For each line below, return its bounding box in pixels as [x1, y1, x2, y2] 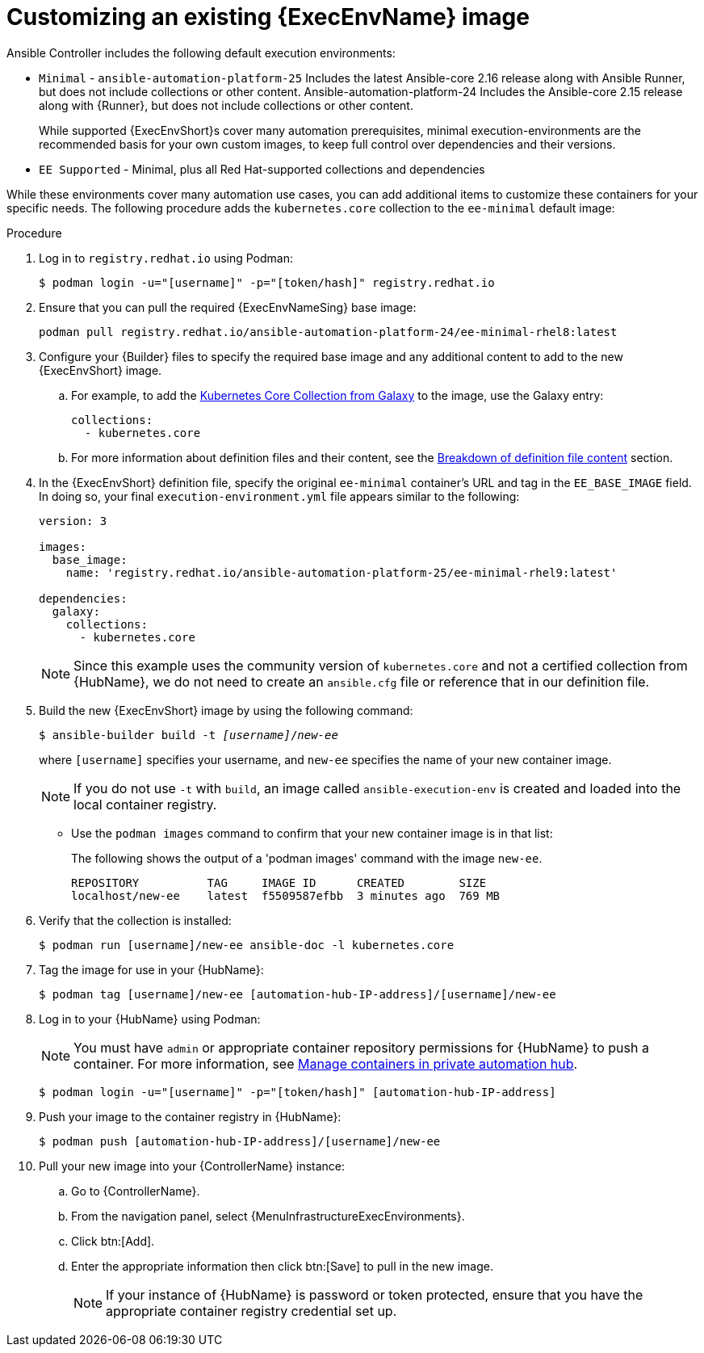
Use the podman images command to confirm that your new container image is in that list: [71, 826, 553, 840]
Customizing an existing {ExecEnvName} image [6, 3, 530, 31]
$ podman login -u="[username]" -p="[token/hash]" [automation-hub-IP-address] [39, 1085, 556, 1099]
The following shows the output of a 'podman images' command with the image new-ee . [71, 851, 543, 865]
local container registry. [73, 796, 217, 813]
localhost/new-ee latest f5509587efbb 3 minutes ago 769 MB [71, 889, 501, 902]
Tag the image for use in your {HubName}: [39, 962, 264, 977]
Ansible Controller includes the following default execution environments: [6, 45, 396, 60]
